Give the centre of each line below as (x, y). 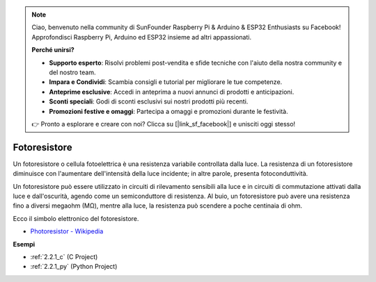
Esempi (24, 244)
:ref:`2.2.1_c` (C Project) (64, 256)
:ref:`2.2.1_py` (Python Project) (74, 267)
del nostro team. (72, 72)
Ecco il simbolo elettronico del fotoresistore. (76, 218)
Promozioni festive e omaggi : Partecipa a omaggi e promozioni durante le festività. (169, 111)
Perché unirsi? (53, 50)
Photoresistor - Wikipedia (67, 231)
